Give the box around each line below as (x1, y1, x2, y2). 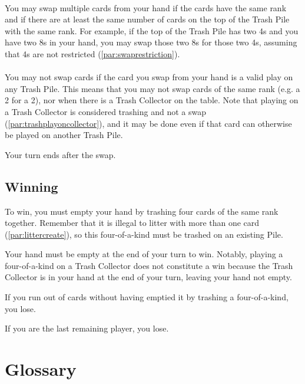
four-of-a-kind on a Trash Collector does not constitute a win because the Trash (5, 259, 293, 271)
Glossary (5, 357, 77, 381)
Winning (5, 177, 58, 195)
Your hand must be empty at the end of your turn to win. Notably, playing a (5, 248, 283, 260)
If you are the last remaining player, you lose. (5, 322, 169, 334)
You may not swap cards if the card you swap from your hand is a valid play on (5, 71, 293, 83)
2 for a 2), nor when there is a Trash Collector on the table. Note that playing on (5, 94, 299, 106)
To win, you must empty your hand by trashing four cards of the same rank (5, 205, 279, 217)
